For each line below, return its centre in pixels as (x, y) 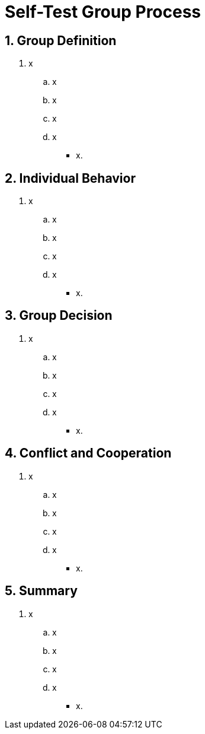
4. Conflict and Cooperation (88, 453)
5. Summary (41, 591)
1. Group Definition (61, 40)
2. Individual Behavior (70, 178)
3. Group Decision (59, 316)
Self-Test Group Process (103, 12)
